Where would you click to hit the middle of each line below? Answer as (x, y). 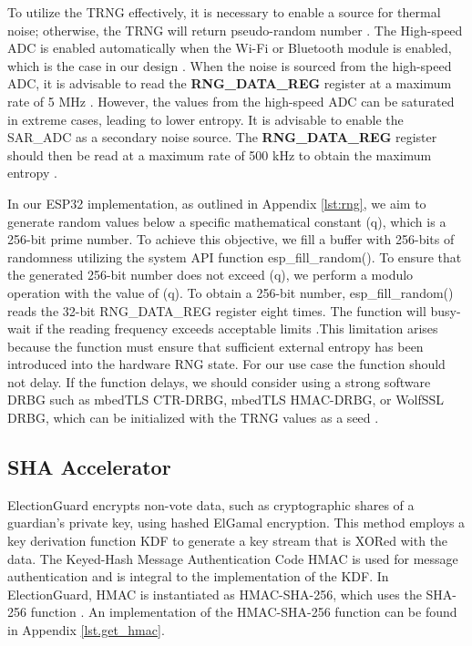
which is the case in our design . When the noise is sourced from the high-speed (230, 65)
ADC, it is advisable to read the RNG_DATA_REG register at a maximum (230, 83)
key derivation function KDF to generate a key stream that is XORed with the (228, 541)
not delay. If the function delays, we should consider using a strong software (219, 381)
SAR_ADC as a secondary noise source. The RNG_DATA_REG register (222, 137)
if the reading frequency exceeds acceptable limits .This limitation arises (236, 328)
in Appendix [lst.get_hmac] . (86, 630)
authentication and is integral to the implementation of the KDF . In (198, 576)
